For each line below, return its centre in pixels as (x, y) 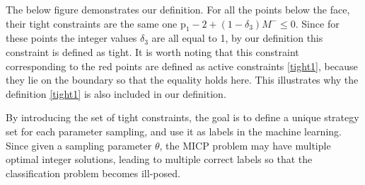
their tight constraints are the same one (92, 23)
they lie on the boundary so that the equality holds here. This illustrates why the (182, 80)
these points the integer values (71, 38)
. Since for (317, 23)
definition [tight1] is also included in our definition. (116, 93)
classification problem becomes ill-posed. (93, 173)
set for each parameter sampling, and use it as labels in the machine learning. (174, 131)
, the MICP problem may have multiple (245, 145)
